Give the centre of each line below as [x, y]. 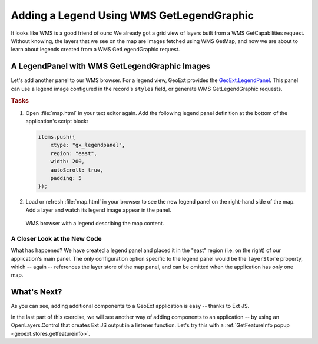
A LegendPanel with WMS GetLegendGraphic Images [111, 66]
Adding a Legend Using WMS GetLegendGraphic [132, 15]
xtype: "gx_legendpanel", [88, 145]
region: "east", [74, 153]
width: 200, [68, 162]
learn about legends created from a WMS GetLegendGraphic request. [95, 50]
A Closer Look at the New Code [56, 238]
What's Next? [37, 292]
